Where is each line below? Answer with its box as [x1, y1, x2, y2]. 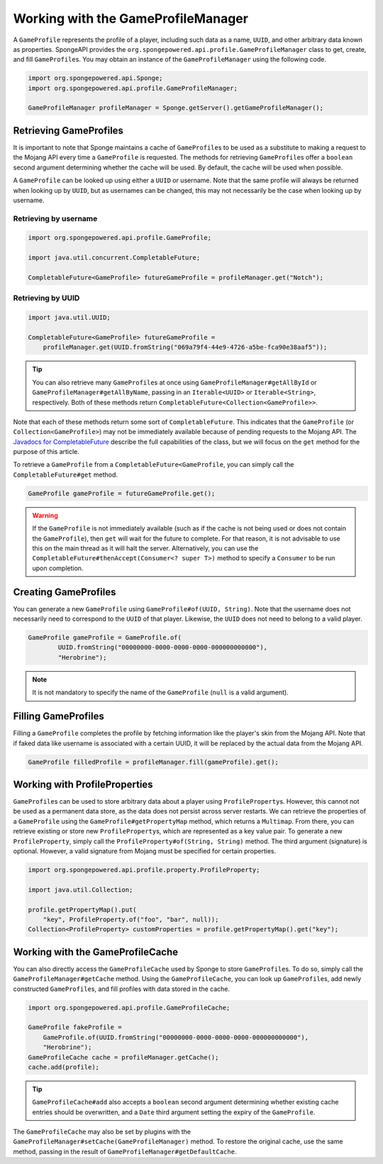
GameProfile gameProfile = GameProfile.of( [28, 633, 182, 642]
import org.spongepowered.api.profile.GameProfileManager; [28, 84, 238, 92]
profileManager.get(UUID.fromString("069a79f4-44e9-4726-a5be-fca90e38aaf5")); [43, 343, 328, 351]
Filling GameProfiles [13, 710, 104, 723]
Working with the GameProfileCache [13, 946, 179, 958]
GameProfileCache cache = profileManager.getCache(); [28, 1053, 219, 1061]
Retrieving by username [13, 214, 98, 223]
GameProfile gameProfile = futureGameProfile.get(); [28, 489, 216, 497]
